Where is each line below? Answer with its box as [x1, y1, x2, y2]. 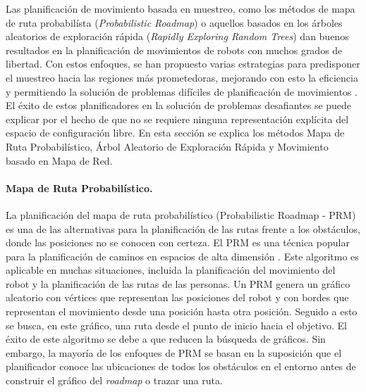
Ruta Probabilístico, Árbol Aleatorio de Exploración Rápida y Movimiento [6, 139, 329, 153]
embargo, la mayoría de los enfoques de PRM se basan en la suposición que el [6, 345, 342, 360]
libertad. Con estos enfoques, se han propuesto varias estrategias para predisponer [6, 56, 360, 71]
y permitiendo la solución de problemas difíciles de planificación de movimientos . [6, 84, 358, 99]
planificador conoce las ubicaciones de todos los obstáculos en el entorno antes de [6, 359, 356, 374]
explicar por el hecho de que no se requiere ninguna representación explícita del [6, 111, 349, 126]
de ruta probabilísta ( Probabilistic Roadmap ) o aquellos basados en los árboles [6, 15, 343, 30]
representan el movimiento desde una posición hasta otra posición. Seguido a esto [6, 304, 358, 319]
